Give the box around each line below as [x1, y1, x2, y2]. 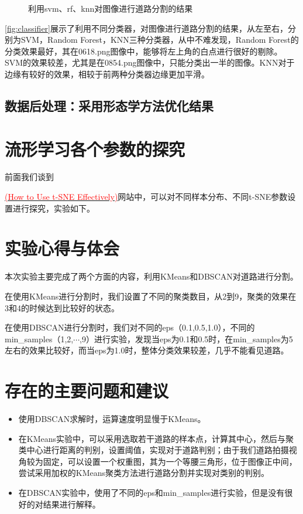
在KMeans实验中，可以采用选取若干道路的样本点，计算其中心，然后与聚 [18, 432, 294, 444]
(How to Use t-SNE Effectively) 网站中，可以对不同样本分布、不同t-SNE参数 [5, 190, 288, 203]
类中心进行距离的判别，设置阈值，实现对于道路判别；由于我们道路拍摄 [18, 444, 289, 456]
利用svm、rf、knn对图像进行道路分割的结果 [28, 2, 193, 14]
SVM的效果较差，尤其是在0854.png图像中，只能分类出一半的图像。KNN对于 [5, 56, 295, 69]
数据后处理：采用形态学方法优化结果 [5, 96, 214, 114]
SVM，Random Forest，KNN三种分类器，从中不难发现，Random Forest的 [20, 33, 299, 46]
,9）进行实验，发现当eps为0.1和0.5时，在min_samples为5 [80, 332, 293, 345]
